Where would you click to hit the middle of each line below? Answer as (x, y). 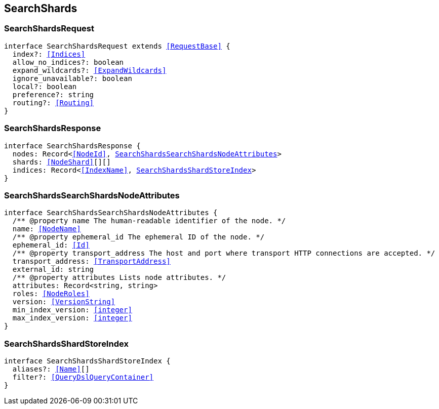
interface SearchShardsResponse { (72, 146)
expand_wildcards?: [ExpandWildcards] (89, 70)
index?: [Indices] (49, 54)
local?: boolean (45, 86)
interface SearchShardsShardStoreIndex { (87, 361)
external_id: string (53, 270)
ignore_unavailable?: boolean (72, 78)
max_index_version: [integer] (72, 318)
